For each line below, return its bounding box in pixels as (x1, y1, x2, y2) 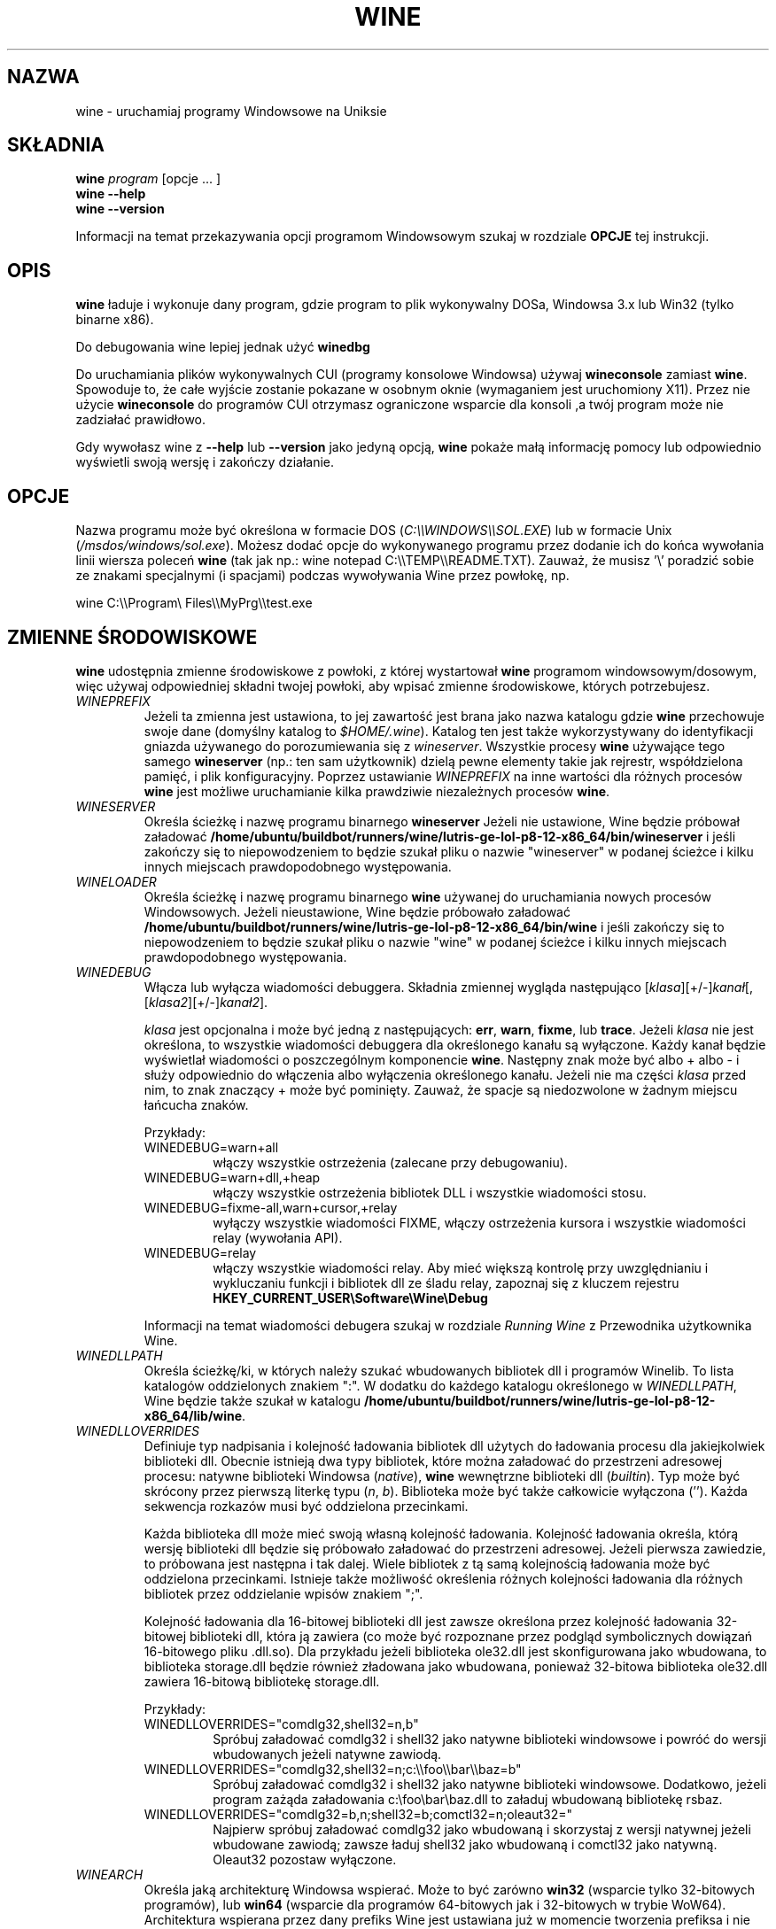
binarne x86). (75, 312, 154, 328)
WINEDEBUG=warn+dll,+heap (144, 1169, 321, 1185)
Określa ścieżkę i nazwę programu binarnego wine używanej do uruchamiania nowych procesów (144, 888, 711, 904)
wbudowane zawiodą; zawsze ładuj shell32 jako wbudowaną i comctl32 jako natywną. (213, 1836, 718, 1852)
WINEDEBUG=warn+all (144, 1139, 279, 1155)
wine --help (75, 186, 146, 202)
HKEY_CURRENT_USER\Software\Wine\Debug (213, 1290, 488, 1305)
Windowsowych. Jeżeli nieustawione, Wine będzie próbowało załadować (144, 903, 570, 919)
